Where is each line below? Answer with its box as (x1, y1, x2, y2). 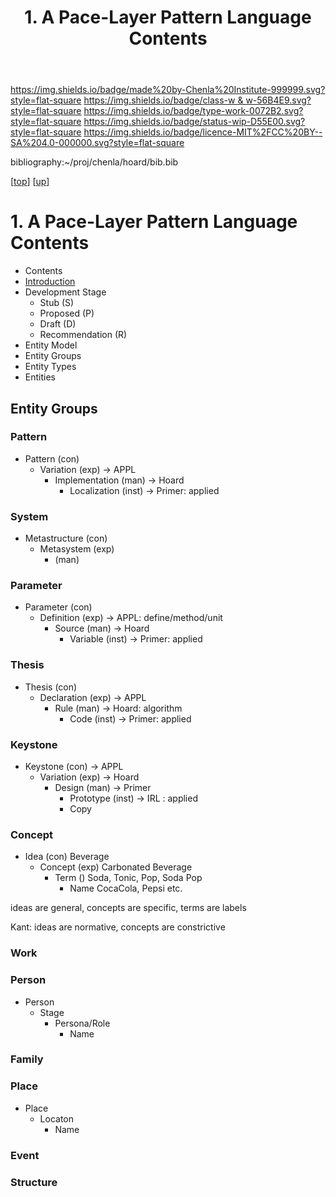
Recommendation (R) (39, 329, 128, 341)
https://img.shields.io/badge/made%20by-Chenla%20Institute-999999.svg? (10, 84, 326, 96)
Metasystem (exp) (39, 543, 115, 555)
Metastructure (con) (24, 532, 108, 545)
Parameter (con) (24, 601, 93, 613)
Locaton (39, 1112, 75, 1125)
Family (10, 1052, 44, 1066)
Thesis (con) (24, 681, 78, 693)
